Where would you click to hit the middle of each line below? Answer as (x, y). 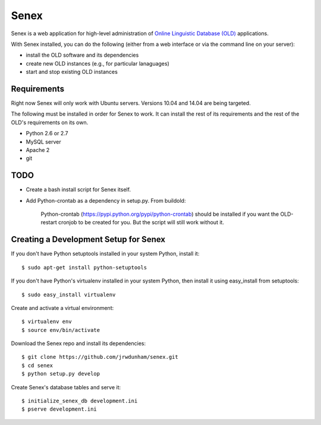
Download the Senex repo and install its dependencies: (78, 343)
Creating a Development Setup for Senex (88, 239)
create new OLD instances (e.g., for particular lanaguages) (97, 63)
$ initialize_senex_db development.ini (80, 401)
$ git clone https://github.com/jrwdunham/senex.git (100, 357)
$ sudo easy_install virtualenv (69, 294)
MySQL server (44, 142)
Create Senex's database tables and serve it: (66, 387)
